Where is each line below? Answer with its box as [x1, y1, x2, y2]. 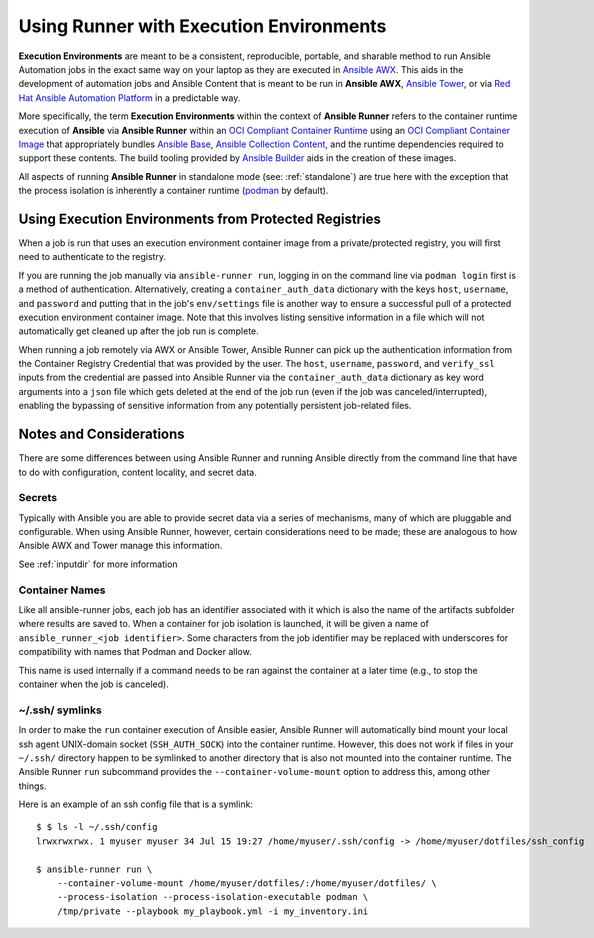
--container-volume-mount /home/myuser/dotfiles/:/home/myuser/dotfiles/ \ [56, 878, 437, 889]
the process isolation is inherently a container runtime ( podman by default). [18, 185, 329, 197]
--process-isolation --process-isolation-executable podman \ [56, 891, 369, 903]
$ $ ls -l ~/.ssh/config [36, 821, 158, 833]
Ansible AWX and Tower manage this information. [18, 540, 223, 552]
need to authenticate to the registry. [18, 251, 167, 263]
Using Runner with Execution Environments [18, 15, 387, 37]
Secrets [18, 491, 58, 505]
